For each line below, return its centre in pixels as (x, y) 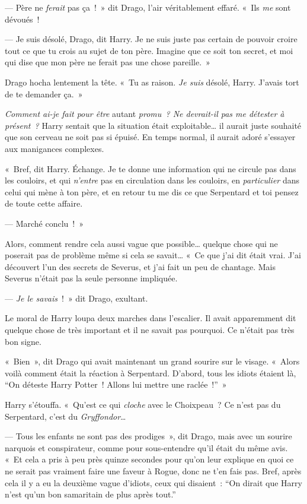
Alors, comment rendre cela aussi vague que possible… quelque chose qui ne (141, 243)
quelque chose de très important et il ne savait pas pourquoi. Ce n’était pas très (150, 330)
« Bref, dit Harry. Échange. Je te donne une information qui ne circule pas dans (151, 168)
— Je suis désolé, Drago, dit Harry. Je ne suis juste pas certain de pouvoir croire (151, 39)
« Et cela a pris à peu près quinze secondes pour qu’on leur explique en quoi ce (149, 459)
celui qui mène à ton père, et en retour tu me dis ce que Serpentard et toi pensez (152, 191)
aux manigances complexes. (55, 148)
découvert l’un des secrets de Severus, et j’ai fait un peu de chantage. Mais (140, 266)
